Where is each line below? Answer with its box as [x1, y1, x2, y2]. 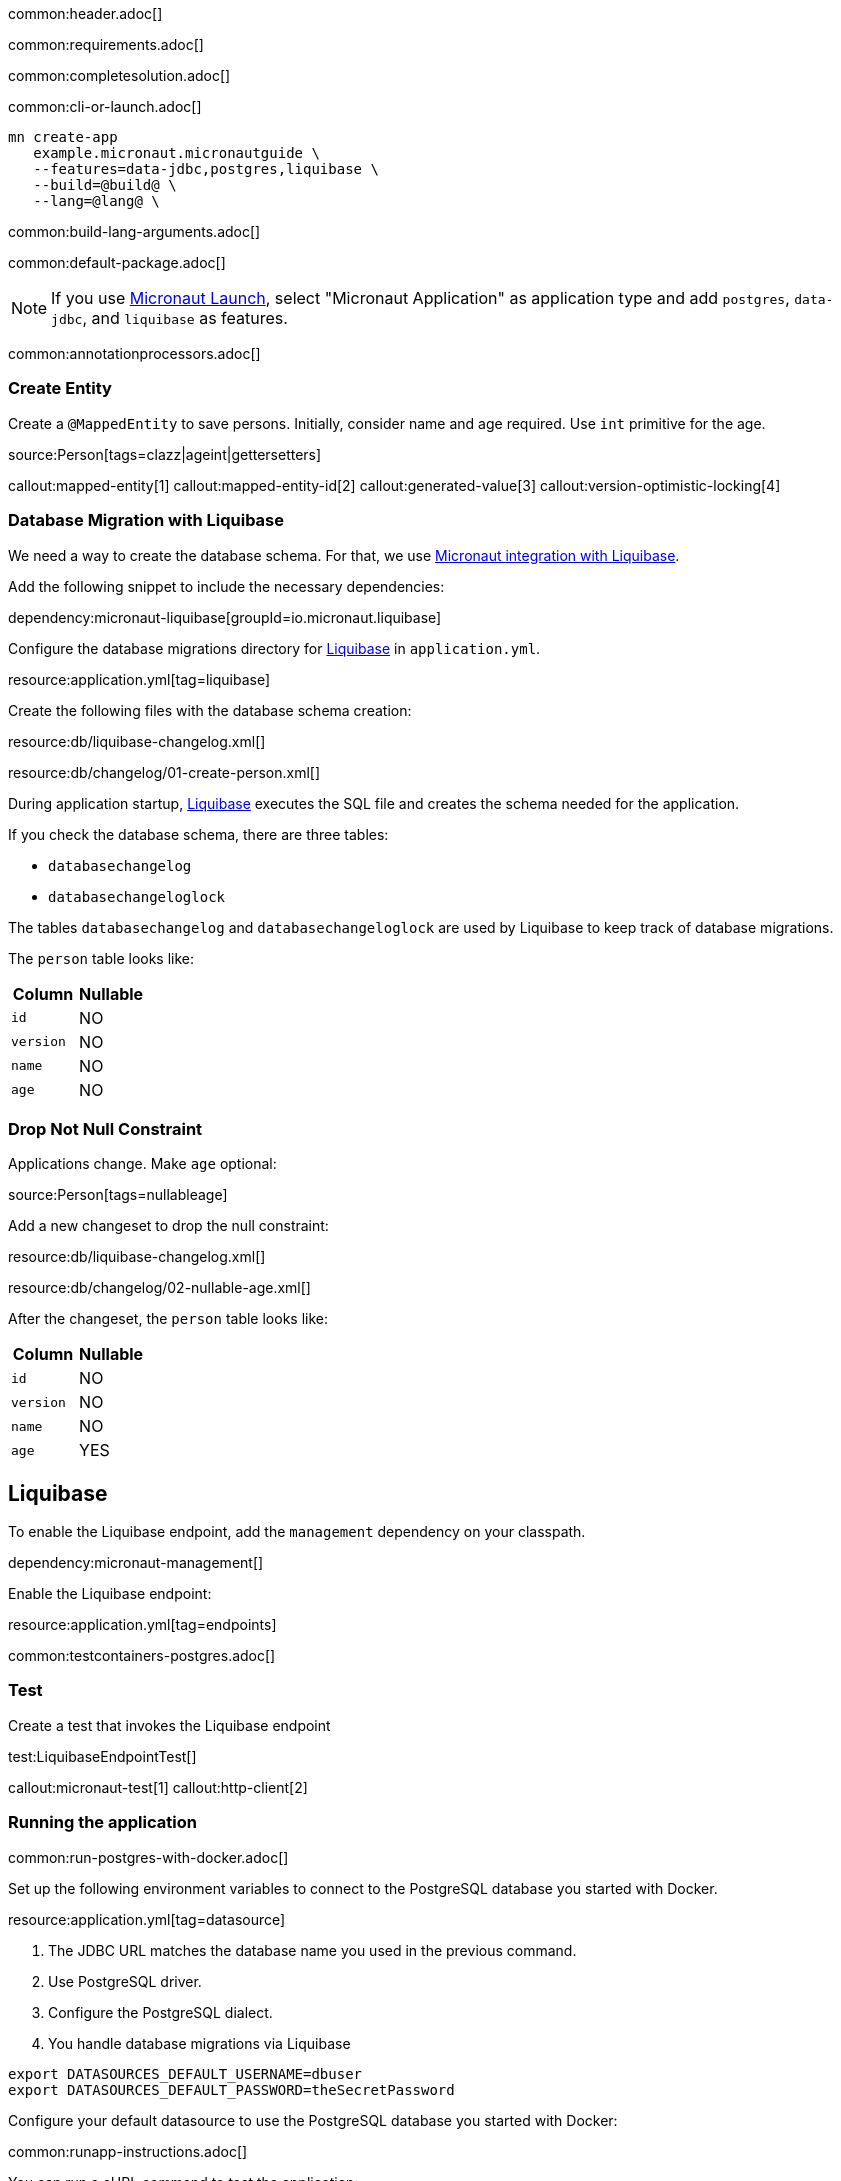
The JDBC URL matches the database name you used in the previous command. [48, 1941, 577, 1959]
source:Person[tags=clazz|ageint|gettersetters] [8, 445, 322, 463]
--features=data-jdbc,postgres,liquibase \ [33, 161, 379, 177]
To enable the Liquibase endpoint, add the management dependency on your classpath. [8, 1523, 586, 1541]
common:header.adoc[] [8, 5, 163, 22]
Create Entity [8, 378, 112, 399]
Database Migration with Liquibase [8, 510, 285, 531]
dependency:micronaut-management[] [8, 1554, 264, 1572]
